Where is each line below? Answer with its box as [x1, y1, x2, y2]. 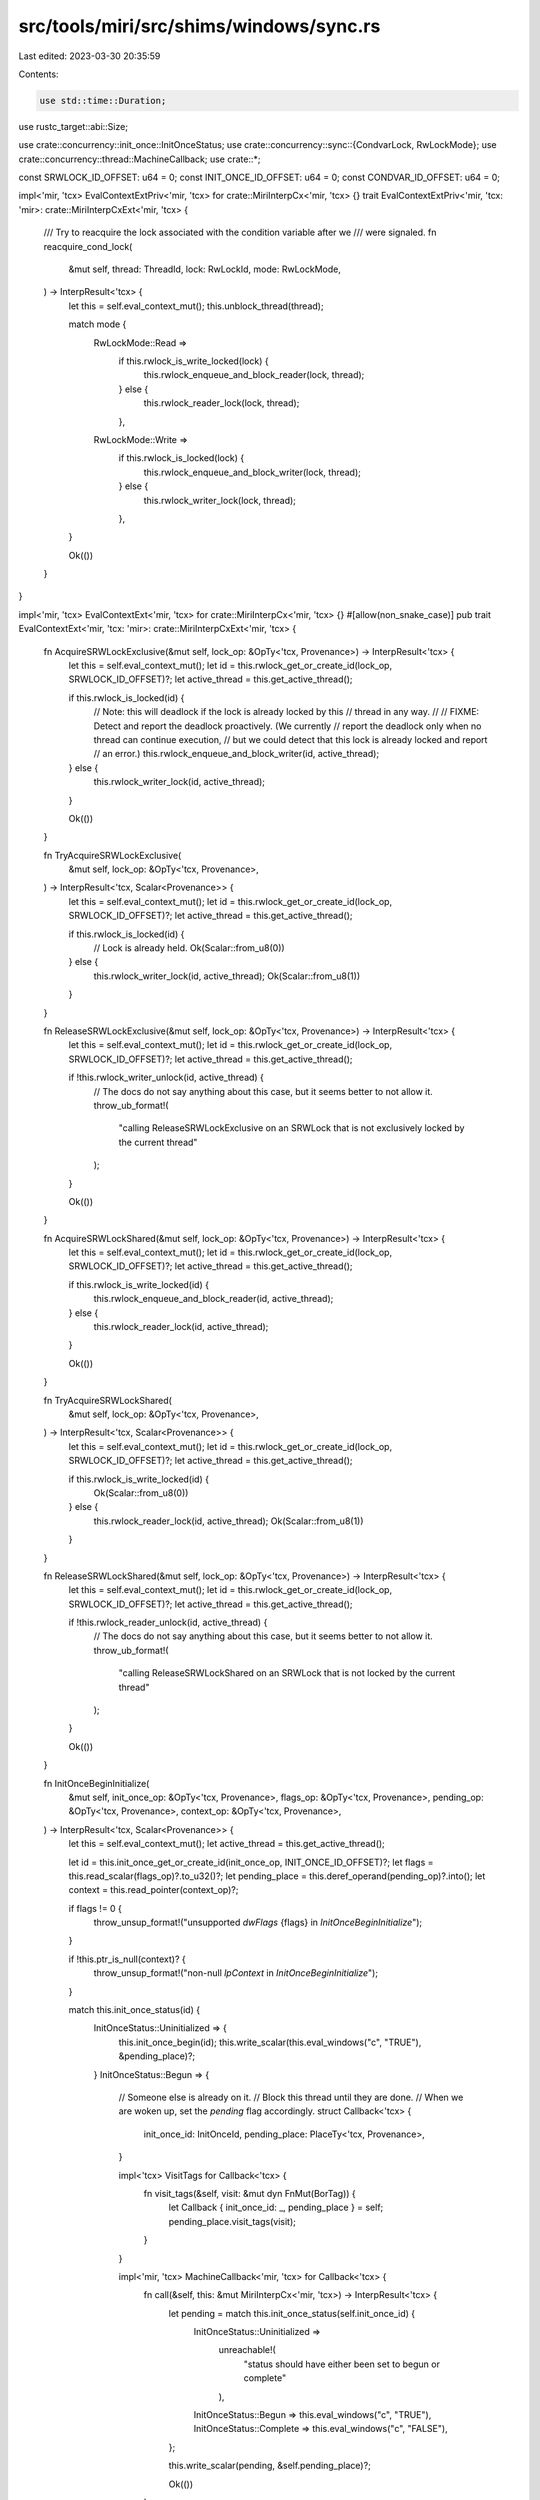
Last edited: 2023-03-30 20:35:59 [18, 50, 161, 62]
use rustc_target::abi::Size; [18, 120, 129, 132]
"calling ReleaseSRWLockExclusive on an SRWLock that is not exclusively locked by [118, 1122, 465, 1134]
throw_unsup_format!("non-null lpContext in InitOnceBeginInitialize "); [93, 1967, 379, 1979]
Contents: [18, 68, 59, 80]
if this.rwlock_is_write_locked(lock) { [118, 355, 269, 367]
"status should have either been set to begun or [243, 2358, 440, 2370]
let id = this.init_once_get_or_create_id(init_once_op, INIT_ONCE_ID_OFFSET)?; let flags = [68, 1856, 434, 1868]
